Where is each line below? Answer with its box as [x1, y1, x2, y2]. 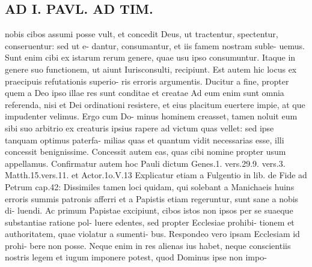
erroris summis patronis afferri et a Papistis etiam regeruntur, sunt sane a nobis [5, 192, 299, 205]
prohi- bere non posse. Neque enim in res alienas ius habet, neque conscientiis [5, 239, 291, 251]
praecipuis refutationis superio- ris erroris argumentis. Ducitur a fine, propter [5, 74, 289, 87]
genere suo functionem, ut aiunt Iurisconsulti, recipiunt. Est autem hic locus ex [5, 62, 297, 75]
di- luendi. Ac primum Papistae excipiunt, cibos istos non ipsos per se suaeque [5, 204, 293, 217]
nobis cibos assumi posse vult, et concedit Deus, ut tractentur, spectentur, [5, 28, 278, 40]
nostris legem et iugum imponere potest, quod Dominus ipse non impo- [5, 251, 267, 263]
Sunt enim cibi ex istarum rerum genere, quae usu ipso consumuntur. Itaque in [5, 51, 296, 64]
